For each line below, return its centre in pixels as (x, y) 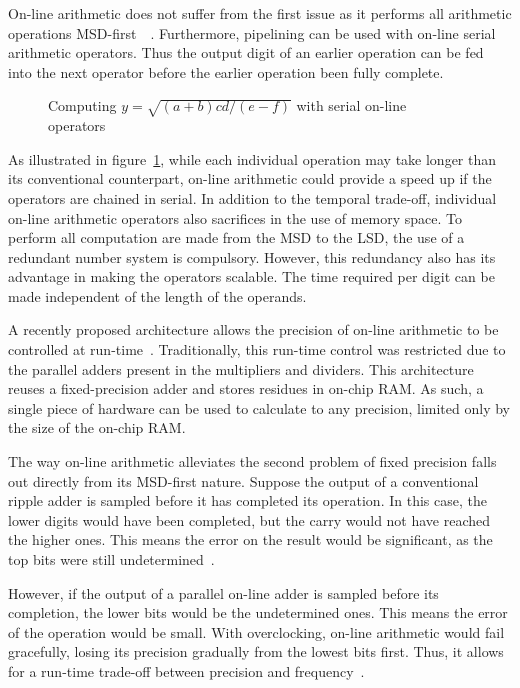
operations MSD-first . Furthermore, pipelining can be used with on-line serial (252, 32)
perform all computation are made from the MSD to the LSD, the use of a (236, 237)
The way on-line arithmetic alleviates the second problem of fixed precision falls (252, 461)
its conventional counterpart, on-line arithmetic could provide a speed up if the (250, 178)
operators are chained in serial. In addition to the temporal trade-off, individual (252, 197)
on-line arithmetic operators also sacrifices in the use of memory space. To (235, 217)
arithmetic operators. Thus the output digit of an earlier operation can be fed (246, 52)
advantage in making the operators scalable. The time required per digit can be (251, 276)
